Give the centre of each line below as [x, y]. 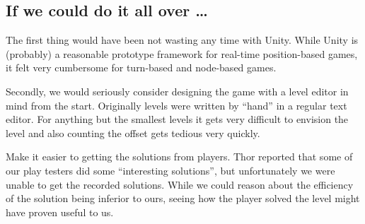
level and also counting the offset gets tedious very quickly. [133, 132]
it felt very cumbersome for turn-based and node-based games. [141, 67]
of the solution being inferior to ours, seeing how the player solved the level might [183, 198]
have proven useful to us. [60, 212]
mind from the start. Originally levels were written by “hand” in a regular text [176, 105]
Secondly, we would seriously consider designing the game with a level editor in [177, 91]
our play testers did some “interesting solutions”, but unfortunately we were [170, 170]
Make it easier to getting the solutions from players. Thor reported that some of [179, 157]
